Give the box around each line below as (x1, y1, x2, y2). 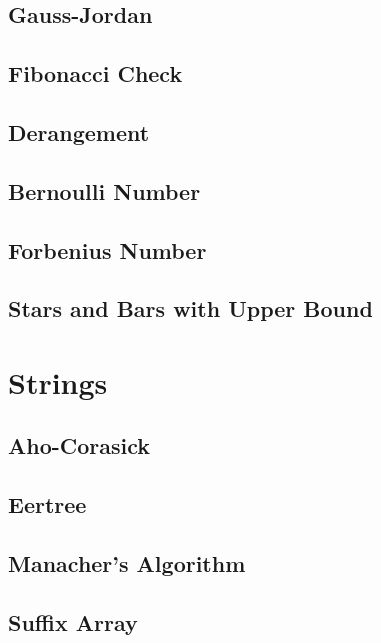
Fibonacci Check (8, 58, 183, 89)
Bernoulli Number (8, 175, 201, 206)
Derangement (8, 116, 150, 147)
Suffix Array (8, 606, 138, 637)
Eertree (8, 489, 87, 520)
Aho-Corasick (8, 430, 151, 461)
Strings (8, 361, 108, 402)
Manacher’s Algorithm (8, 548, 246, 579)
